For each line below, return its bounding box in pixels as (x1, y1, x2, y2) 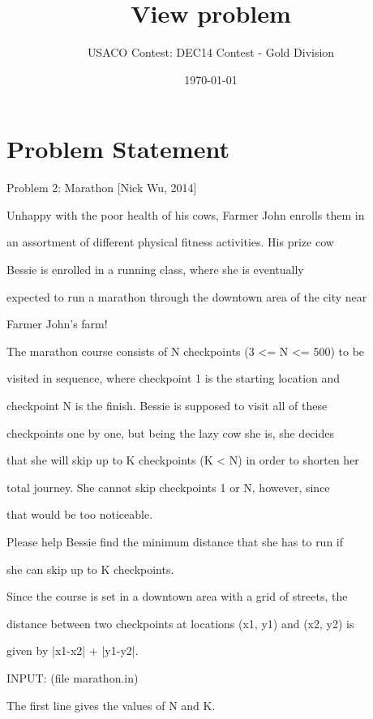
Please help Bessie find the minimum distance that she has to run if (6, 533, 344, 550)
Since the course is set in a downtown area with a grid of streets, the (6, 588, 348, 605)
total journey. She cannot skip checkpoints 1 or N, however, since (6, 478, 330, 495)
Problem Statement (6, 132, 229, 165)
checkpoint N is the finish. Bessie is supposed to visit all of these (6, 397, 328, 413)
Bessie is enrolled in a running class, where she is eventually (6, 261, 304, 278)
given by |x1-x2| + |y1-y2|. (6, 642, 139, 659)
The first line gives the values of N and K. (6, 696, 216, 713)
